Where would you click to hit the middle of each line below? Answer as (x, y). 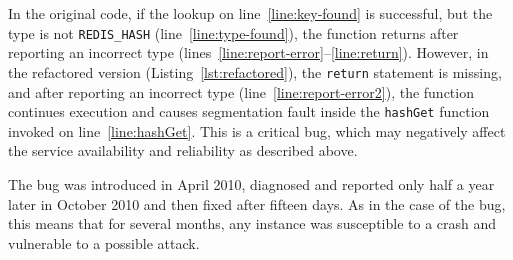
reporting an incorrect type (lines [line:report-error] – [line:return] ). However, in (248, 52)
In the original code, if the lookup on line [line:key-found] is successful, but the (250, 13)
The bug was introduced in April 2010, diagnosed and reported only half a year (251, 183)
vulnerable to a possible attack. (104, 242)
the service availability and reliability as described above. (183, 150)
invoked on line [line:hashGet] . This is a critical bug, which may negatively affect (257, 130)
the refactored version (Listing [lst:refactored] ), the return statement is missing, (255, 71)
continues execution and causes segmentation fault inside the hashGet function (249, 111)
